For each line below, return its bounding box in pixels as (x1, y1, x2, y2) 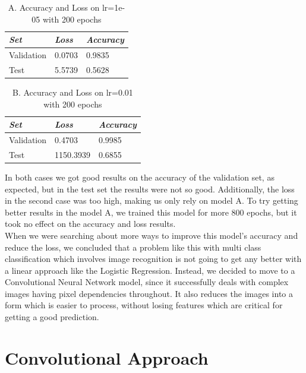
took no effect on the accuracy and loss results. (5, 217, 176, 230)
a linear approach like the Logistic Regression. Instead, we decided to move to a (5, 264, 295, 276)
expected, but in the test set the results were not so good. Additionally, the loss (5, 182, 295, 195)
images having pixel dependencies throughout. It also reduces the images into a (5, 287, 294, 299)
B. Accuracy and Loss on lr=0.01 (12, 86, 133, 98)
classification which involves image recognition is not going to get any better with (5, 252, 302, 265)
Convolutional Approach (5, 345, 209, 369)
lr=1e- (102, 1, 125, 13)
